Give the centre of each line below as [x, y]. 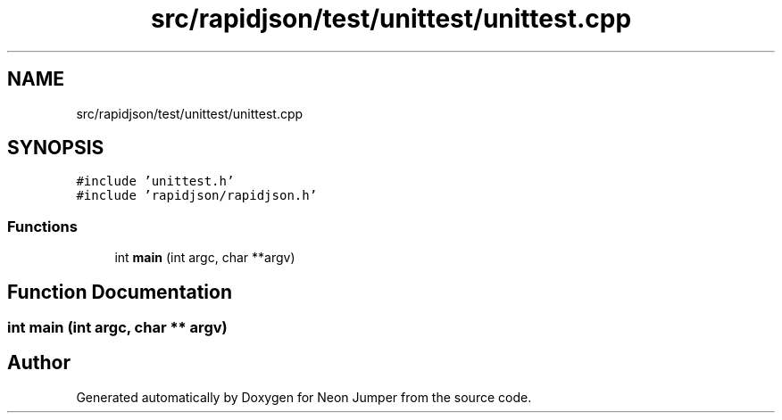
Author [39, 363]
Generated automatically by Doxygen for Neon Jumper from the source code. [304, 397]
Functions [42, 226]
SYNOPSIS [56, 148]
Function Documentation [120, 292]
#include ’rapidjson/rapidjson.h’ [197, 196]
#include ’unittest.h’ [155, 181]
